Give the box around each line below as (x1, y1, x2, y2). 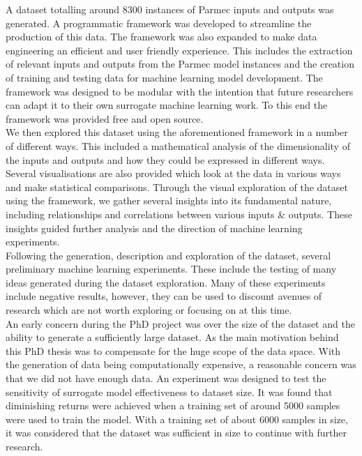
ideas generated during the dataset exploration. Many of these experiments (6, 275, 326, 289)
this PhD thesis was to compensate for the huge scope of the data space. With (6, 343, 341, 358)
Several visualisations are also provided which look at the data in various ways (6, 166, 341, 181)
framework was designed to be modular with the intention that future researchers (6, 84, 354, 98)
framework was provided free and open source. (6, 111, 204, 126)
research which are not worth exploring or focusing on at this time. (6, 303, 292, 317)
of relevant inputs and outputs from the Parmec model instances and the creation (6, 56, 354, 71)
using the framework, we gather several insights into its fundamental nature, (6, 193, 332, 208)
